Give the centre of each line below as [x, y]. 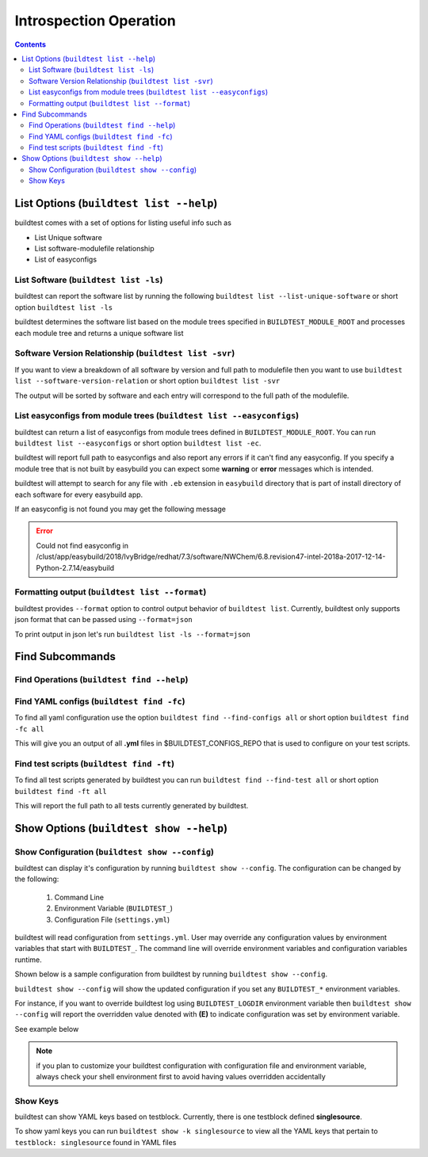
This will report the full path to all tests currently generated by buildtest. [132, 805]
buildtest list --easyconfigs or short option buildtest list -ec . [138, 443]
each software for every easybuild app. [79, 494]
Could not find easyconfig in [82, 545]
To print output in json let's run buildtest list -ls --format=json [133, 634]
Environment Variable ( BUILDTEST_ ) [114, 908]
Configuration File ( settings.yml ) [112, 919]
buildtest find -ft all [61, 791]
